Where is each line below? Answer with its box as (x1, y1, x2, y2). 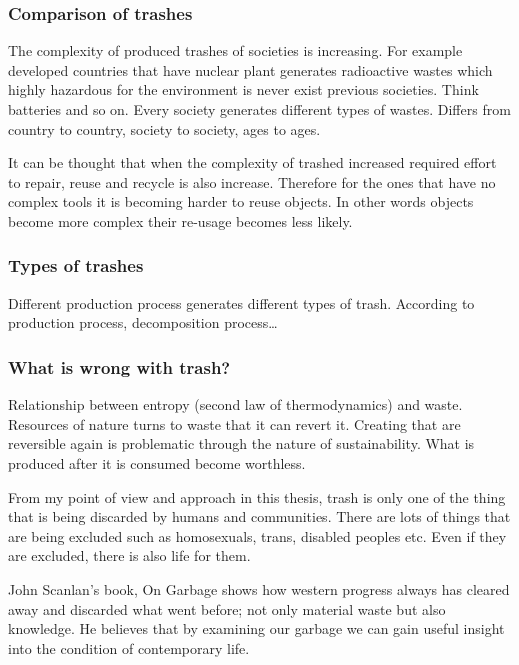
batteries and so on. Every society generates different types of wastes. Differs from (8, 99, 511, 119)
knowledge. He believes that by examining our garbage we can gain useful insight (8, 618, 505, 639)
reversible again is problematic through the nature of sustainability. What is (8, 433, 475, 454)
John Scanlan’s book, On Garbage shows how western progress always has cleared (8, 578, 510, 599)
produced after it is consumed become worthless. (8, 452, 306, 473)
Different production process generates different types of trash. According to (8, 292, 475, 313)
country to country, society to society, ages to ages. (8, 118, 321, 139)
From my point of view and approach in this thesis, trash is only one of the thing (8, 486, 506, 507)
